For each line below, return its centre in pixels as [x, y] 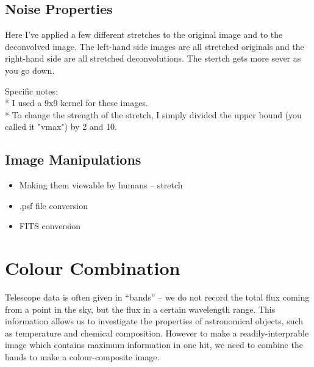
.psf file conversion [53, 205]
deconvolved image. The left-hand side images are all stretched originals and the [155, 46]
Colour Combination [93, 268]
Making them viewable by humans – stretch [101, 185]
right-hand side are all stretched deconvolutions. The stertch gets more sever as [153, 58]
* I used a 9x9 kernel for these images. [77, 103]
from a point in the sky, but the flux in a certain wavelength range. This [140, 309]
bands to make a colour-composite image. [82, 357]
